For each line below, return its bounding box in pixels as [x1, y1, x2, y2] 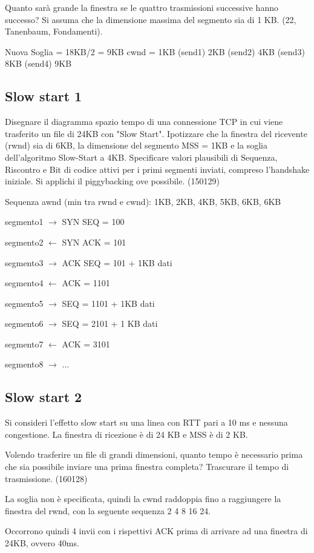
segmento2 [5, 235, 44, 248]
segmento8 [5, 358, 44, 370]
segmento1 [5, 215, 44, 228]
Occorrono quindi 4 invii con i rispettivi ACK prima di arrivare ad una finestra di [5, 525, 308, 537]
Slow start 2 [5, 387, 82, 406]
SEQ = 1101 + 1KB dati [62, 297, 155, 309]
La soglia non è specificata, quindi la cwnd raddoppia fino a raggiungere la [5, 492, 281, 505]
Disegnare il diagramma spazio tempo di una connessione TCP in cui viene [5, 115, 283, 128]
